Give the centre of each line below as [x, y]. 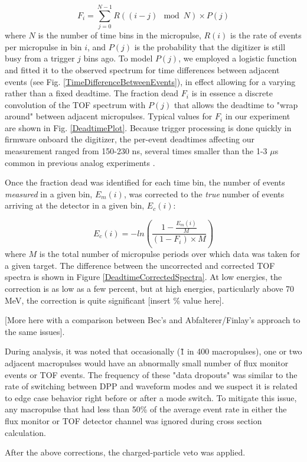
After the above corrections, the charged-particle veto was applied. [125, 452]
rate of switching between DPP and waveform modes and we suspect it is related [151, 386]
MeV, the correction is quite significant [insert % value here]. [115, 300]
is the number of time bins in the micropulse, [120, 35]
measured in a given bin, [49, 193]
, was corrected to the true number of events [204, 193]
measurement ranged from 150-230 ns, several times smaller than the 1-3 [136, 151]
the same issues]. [35, 331]
